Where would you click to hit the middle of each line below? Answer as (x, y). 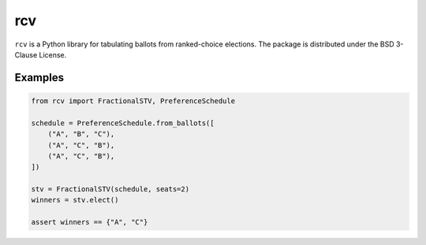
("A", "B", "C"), (81, 134)
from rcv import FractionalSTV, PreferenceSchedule (133, 101)
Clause (26, 54)
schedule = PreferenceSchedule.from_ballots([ (123, 123)
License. (53, 54)
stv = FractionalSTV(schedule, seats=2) (110, 189)
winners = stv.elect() (75, 200)
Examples (39, 78)
